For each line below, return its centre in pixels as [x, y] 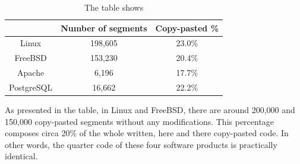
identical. [21, 156]
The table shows [114, 7]
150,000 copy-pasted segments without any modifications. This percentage [140, 121]
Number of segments [104, 28]
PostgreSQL [31, 87]
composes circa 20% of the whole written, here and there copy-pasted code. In [147, 133]
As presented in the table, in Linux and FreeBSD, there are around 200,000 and [150, 110]
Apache [31, 73]
